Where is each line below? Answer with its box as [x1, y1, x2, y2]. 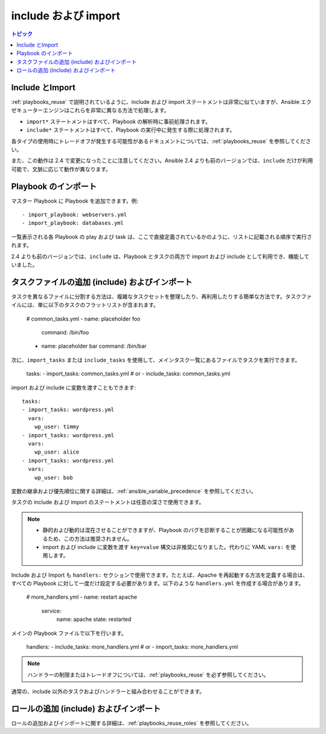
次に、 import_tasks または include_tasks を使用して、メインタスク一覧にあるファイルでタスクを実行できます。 [11, 356, 301, 363]
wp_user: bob [34, 474, 73, 481]
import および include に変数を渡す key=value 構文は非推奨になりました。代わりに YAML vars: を [42, 543, 291, 550]
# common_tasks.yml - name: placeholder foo [26, 315, 141, 322]
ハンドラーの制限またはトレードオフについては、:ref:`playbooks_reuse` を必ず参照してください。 [27, 671, 269, 678]
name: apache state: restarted [56, 615, 132, 623]
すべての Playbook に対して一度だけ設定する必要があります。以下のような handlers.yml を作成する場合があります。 [11, 580, 304, 587]
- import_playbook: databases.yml [22, 219, 124, 227]
